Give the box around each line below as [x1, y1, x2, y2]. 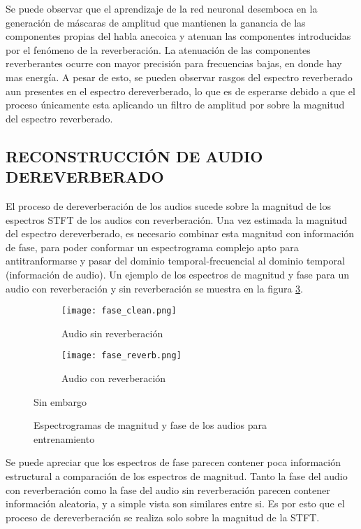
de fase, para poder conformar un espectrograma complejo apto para [6, 239, 299, 254]
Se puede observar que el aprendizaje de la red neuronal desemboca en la [6, 1, 318, 15]
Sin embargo [34, 394, 87, 409]
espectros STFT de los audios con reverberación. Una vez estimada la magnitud [6, 212, 348, 227]
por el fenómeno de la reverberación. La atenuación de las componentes [6, 42, 311, 57]
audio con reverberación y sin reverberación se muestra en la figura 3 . [6, 281, 303, 295]
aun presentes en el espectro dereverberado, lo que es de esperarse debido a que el [6, 83, 355, 98]
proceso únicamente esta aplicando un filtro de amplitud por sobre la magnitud [6, 97, 345, 112]
